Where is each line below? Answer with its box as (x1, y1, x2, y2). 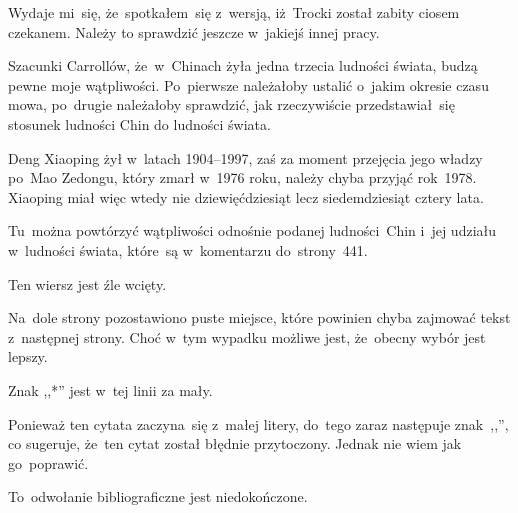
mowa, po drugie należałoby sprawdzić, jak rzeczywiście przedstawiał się (8, 94, 455, 115)
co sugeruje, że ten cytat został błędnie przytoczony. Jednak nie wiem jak (8, 433, 462, 454)
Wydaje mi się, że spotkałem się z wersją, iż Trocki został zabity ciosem (8, 2, 460, 22)
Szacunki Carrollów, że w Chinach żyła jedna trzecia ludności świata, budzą (8, 55, 478, 76)
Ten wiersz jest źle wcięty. (8, 273, 167, 294)
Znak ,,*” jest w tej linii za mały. (8, 379, 213, 400)
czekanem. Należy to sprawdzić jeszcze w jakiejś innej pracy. (8, 21, 380, 42)
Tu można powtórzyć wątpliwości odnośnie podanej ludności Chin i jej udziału (8, 220, 497, 241)
